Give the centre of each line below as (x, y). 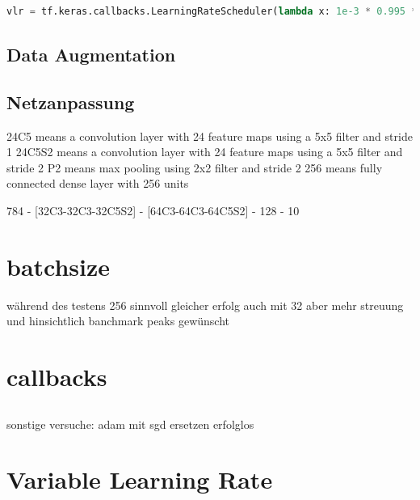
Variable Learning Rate (140, 479)
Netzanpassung (71, 102)
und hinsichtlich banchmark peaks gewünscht (118, 321)
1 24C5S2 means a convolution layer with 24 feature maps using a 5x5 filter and (205, 152)
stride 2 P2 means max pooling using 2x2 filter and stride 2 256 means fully (195, 167)
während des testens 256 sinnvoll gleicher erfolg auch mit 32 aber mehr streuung (205, 305)
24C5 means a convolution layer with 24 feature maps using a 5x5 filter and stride (210, 136)
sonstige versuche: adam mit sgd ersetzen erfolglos (130, 424)
